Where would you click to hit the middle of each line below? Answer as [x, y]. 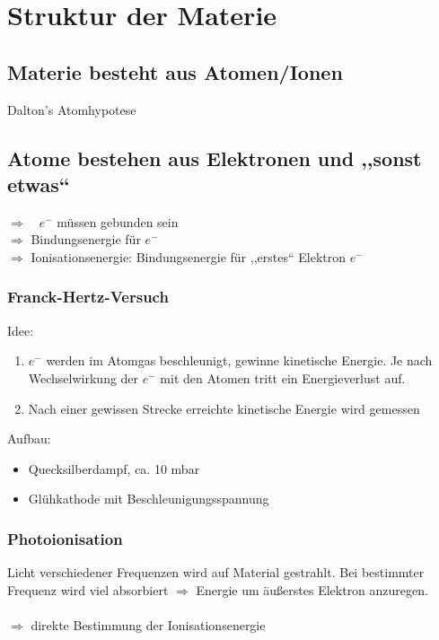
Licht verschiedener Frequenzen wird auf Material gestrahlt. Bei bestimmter [216, 572]
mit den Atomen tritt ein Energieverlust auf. [283, 377]
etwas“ [39, 184]
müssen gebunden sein [118, 221]
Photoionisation [65, 538]
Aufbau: [29, 438]
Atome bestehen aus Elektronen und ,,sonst [215, 158]
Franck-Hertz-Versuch [88, 297]
